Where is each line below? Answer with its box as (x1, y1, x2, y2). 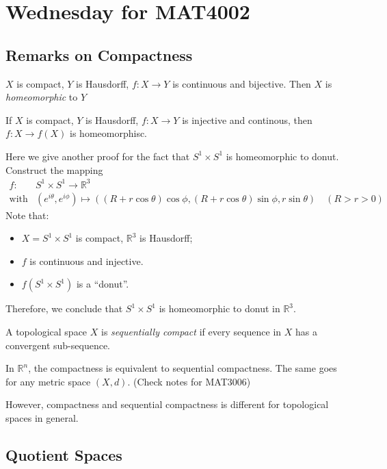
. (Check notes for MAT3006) (127, 374, 251, 388)
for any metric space (5, 374, 91, 388)
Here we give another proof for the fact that (5, 149, 190, 163)
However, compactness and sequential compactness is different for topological (5, 397, 329, 411)
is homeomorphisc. (70, 126, 148, 140)
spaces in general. (5, 411, 79, 425)
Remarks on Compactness (5, 44, 193, 65)
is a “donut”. (76, 277, 129, 291)
